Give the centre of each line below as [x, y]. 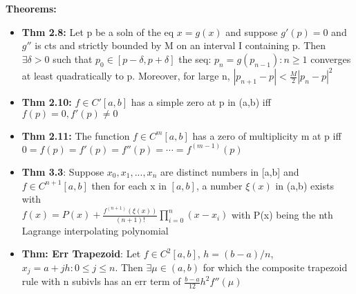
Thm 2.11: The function [76, 135]
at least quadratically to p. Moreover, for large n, [126, 76]
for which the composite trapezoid [275, 267]
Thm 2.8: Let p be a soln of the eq [98, 31]
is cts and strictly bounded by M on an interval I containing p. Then [180, 45]
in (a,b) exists [305, 185]
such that [73, 58]
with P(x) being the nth [282, 214]
